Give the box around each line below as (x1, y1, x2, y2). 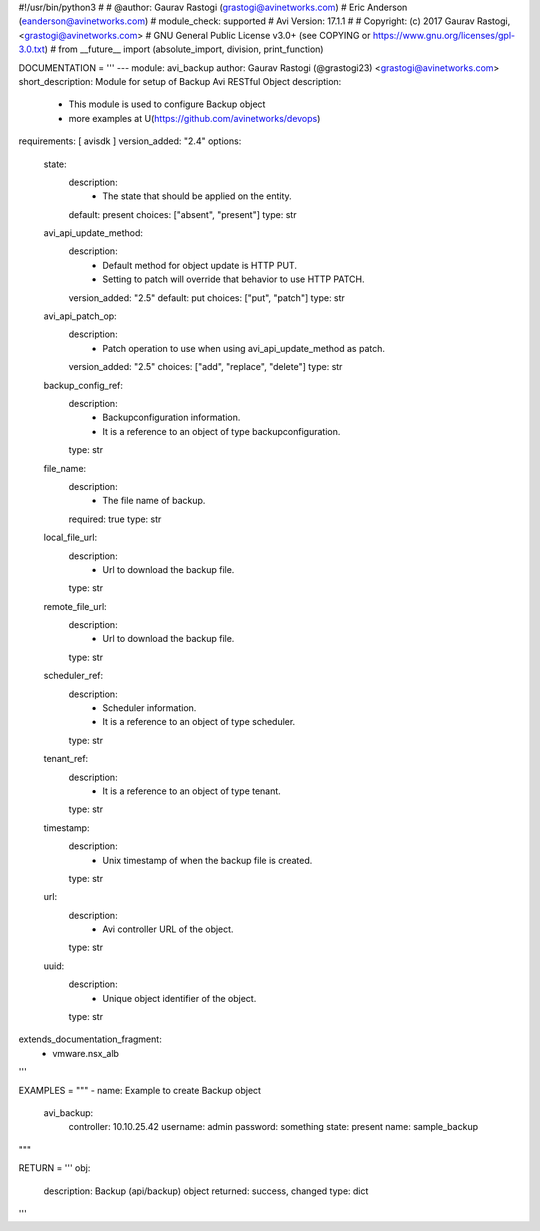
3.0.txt (18, 43, 45, 55)
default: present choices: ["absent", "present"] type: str (68, 208, 297, 220)
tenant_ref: (43, 753, 89, 765)
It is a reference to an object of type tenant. (102, 785, 282, 797)
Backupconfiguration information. (102, 411, 241, 424)
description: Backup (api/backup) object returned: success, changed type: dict (43, 1185, 369, 1197)
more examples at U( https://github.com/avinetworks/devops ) (68, 112, 321, 124)
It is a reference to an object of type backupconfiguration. (102, 425, 341, 437)
